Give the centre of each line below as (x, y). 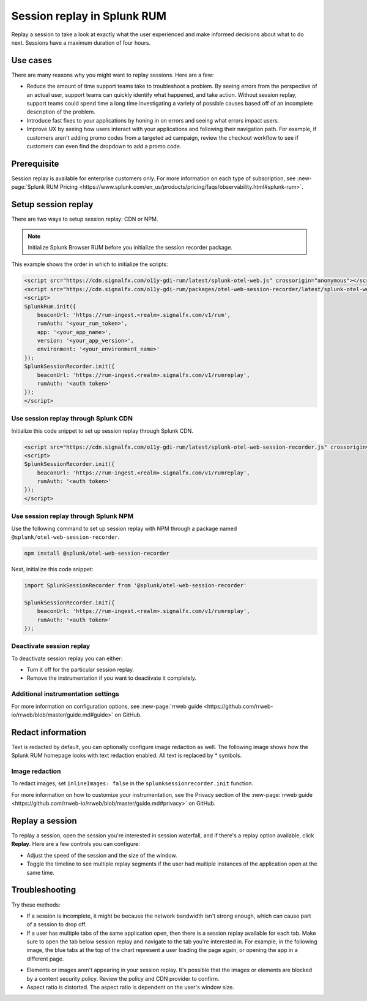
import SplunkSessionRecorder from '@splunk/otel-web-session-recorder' (135, 585)
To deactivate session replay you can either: (67, 658)
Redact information (49, 732)
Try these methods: (36, 905)
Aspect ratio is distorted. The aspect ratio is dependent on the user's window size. (131, 988)
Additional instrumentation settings (65, 694)
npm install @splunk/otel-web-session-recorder (97, 553)
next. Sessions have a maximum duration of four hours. (81, 42)
